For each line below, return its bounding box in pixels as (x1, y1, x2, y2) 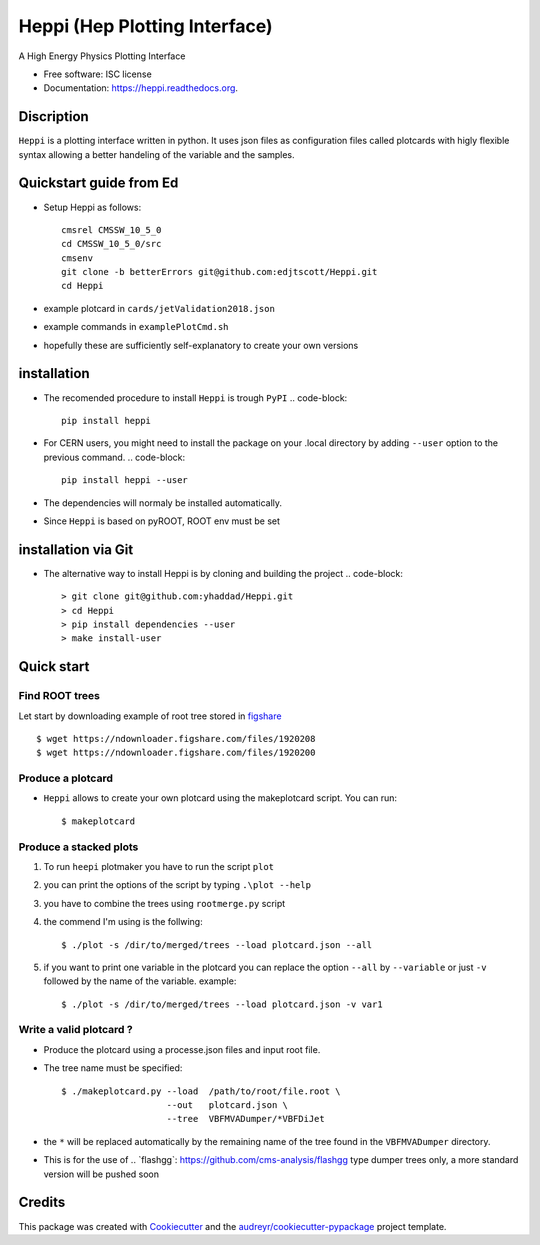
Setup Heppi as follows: (43, 201, 142, 213)
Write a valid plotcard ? (18, 1023, 134, 1037)
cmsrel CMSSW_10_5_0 (61, 224, 162, 235)
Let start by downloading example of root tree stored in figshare (18, 710, 282, 722)
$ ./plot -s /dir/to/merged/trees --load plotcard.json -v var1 (61, 998, 384, 1010)
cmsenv (61, 252, 94, 264)
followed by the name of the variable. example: (43, 975, 237, 987)
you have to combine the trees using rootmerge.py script (43, 897, 286, 909)
